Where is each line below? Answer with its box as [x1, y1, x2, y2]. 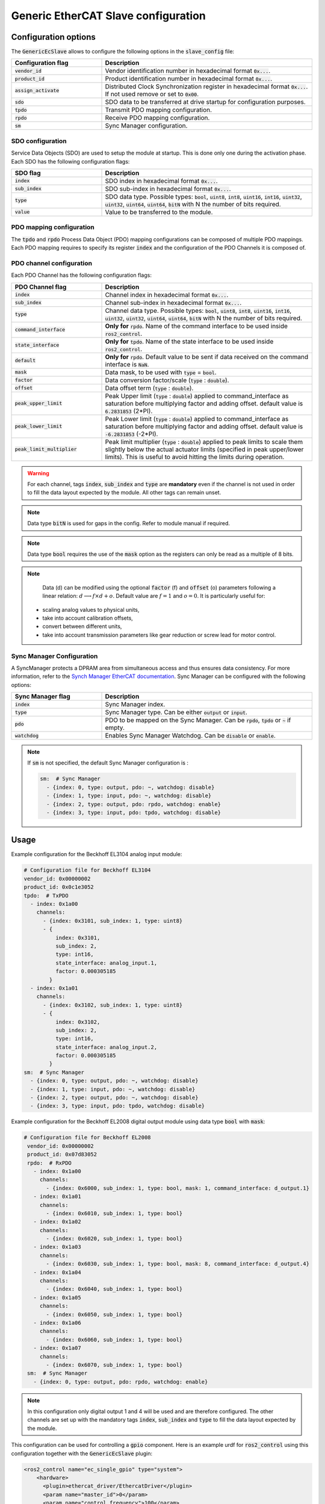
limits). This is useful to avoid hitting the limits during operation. [105, 452, 285, 461]
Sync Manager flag [14, 692, 70, 701]
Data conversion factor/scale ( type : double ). [105, 376, 229, 384]
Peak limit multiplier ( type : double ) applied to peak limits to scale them [105, 437, 303, 446]
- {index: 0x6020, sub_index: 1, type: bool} [46, 1235, 183, 1242]
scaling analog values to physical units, [42, 606, 140, 613]
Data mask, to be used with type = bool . [105, 368, 217, 376]
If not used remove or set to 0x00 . [105, 90, 199, 99]
